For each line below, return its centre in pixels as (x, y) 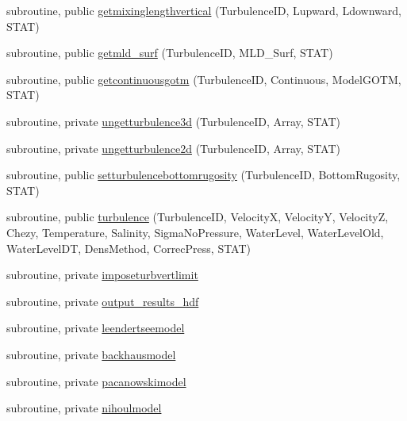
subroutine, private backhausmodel (91, 354)
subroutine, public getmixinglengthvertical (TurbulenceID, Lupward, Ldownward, (204, 10)
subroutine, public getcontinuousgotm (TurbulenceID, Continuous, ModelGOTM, (204, 79)
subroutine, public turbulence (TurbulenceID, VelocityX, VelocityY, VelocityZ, (198, 217)
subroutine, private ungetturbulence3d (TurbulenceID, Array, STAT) (173, 121)
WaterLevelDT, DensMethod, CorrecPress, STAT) (129, 248)
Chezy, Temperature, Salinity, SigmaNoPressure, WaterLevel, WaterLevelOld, (195, 232)
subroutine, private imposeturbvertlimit (102, 275)
